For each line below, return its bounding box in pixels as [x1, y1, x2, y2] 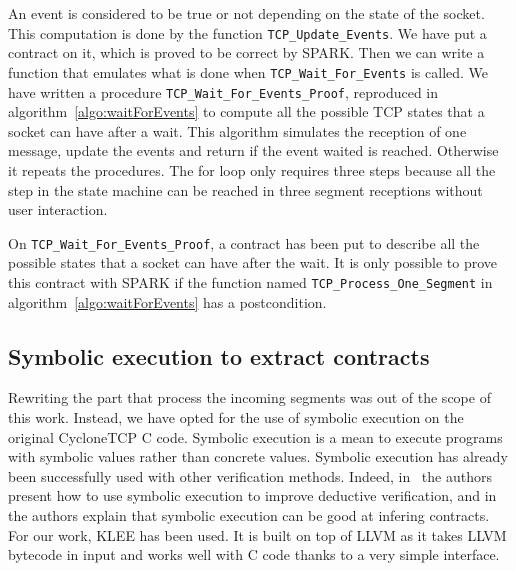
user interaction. [8, 199, 108, 220]
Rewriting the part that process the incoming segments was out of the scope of [8, 387, 491, 408]
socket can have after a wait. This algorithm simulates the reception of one [8, 120, 467, 141]
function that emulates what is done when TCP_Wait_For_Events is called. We [8, 61, 489, 82]
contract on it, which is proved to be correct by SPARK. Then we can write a [8, 42, 485, 63]
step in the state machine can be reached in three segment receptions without [8, 179, 483, 200]
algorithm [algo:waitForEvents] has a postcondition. [8, 291, 327, 312]
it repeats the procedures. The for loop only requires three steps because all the [8, 159, 496, 180]
